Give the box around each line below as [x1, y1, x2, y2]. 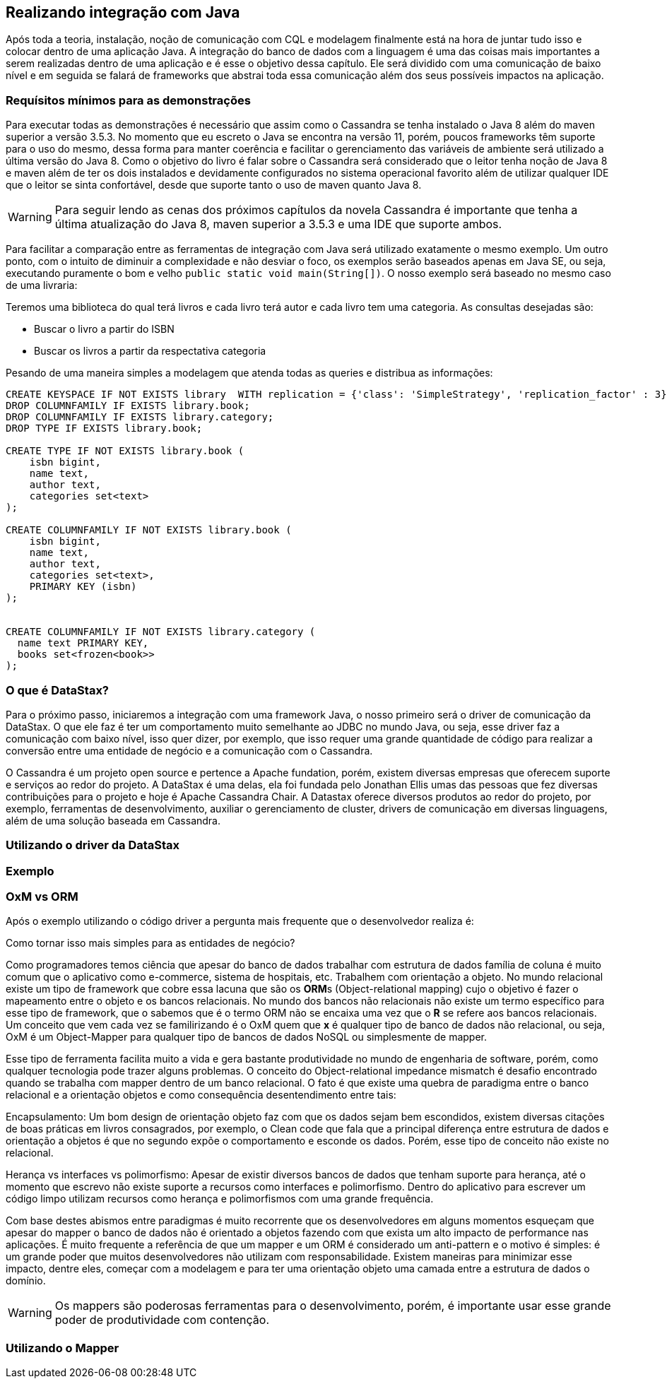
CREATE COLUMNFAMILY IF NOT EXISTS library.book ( [6, 524, 292, 536]
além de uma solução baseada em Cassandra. [6, 814, 221, 827]
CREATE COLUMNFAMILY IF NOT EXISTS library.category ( [6, 626, 316, 638]
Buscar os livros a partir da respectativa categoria [34, 345, 266, 357]
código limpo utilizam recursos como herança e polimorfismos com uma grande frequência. [6, 1193, 434, 1205]
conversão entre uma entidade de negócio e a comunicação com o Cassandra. [6, 744, 373, 757]
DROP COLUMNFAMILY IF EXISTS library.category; [6, 411, 274, 423]
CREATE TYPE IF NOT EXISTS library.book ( [6, 445, 244, 457]
